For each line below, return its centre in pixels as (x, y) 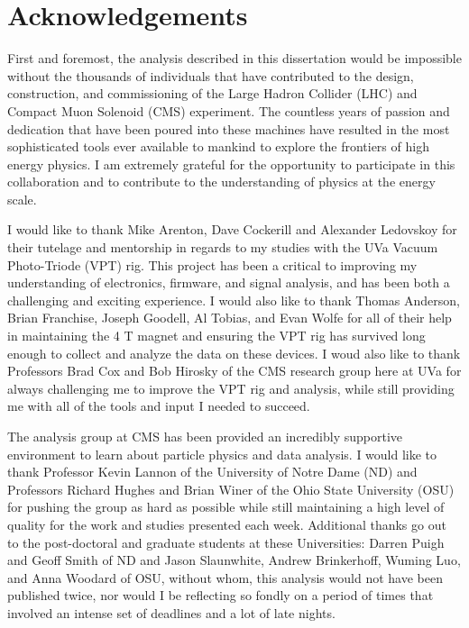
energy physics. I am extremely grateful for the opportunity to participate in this (231, 164)
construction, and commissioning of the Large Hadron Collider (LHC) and (212, 93)
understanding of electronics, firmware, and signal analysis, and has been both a (229, 282)
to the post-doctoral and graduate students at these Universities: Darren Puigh (226, 542)
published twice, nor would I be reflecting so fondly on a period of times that (221, 595)
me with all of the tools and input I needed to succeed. (159, 406)
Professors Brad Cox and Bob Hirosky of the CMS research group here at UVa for (234, 371)
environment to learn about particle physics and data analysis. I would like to (222, 454)
